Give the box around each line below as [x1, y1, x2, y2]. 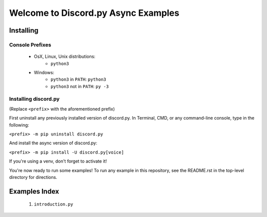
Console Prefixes [9, 41, 51, 48]
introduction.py [34, 202, 74, 207]
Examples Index [9, 187, 59, 195]
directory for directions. [9, 174, 57, 180]
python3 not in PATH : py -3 [50, 83, 109, 89]
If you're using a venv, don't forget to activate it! [9, 158, 107, 164]
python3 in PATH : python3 [50, 77, 106, 83]
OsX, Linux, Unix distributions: [34, 53, 96, 59]
